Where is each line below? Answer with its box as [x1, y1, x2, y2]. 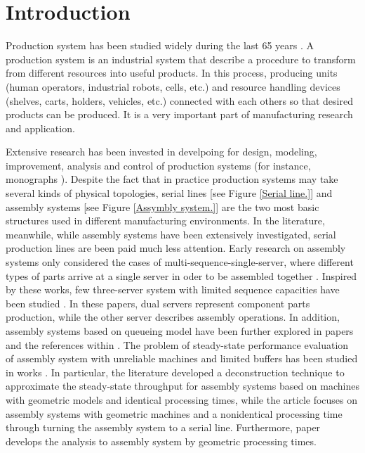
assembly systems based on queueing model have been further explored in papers [6, 324, 354, 338]
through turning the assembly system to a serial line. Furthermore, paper [6, 420, 321, 435]
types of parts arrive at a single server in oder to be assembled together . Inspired [6, 268, 357, 283]
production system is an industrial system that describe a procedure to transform [6, 51, 356, 66]
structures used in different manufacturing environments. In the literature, [6, 213, 325, 228]
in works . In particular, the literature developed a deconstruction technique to [6, 364, 345, 379]
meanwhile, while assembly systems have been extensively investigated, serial [6, 226, 336, 241]
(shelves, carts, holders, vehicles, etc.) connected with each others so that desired [6, 93, 353, 108]
